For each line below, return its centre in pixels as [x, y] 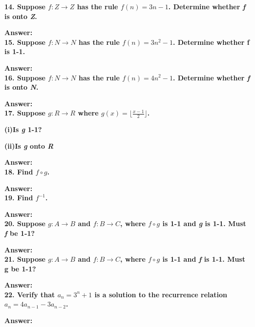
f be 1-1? [20, 233]
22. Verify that [30, 294]
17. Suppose [25, 113]
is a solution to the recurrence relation [161, 294]
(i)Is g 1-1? [23, 129]
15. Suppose [25, 42]
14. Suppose [25, 6]
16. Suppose [25, 77]
